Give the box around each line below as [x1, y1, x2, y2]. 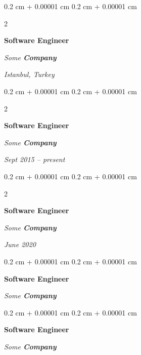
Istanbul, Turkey [4, 69, 55, 80]
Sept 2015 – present [4, 154, 65, 165]
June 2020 [4, 239, 36, 250]
